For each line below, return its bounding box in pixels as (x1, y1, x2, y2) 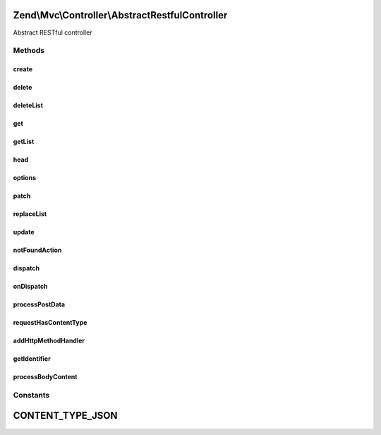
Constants (13, 390, 50, 400)
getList (13, 138, 35, 146)
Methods (13, 46, 45, 56)
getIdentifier (13, 354, 51, 363)
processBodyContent (13, 373, 78, 381)
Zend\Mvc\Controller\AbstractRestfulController (13, 9, 228, 21)
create (13, 65, 33, 73)
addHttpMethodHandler (13, 336, 85, 345)
